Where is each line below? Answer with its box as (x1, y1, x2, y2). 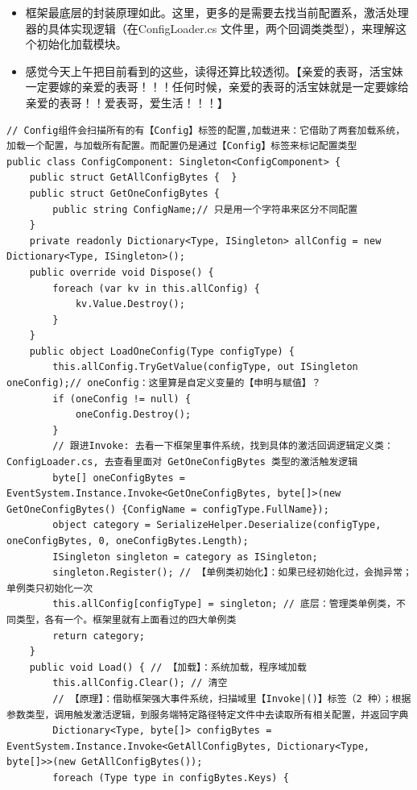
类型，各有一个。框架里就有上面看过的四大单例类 (15, 613, 237, 626)
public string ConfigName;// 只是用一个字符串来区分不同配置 (52, 203, 358, 215)
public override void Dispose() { (29, 266, 214, 278)
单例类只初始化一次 (6, 582, 93, 594)
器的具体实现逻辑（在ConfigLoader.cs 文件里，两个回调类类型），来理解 (25, 19, 395, 36)
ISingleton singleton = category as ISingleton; (52, 551, 318, 563)
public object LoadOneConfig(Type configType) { (29, 345, 295, 357)
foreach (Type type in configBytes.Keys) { (52, 771, 289, 784)
